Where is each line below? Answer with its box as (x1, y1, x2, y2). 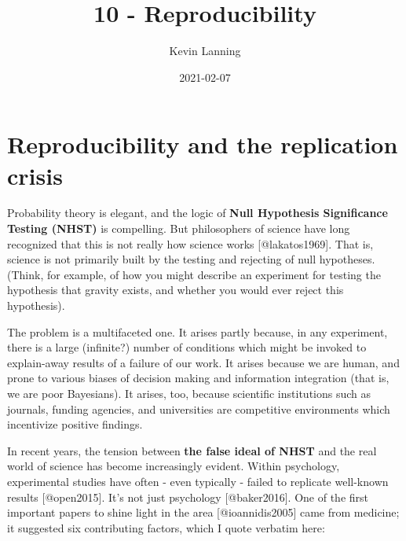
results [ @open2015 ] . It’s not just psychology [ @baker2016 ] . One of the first (7, 488, 368, 505)
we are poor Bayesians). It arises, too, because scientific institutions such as (7, 385, 371, 401)
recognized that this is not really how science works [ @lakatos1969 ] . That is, (7, 235, 374, 252)
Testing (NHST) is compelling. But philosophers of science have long (7, 220, 350, 237)
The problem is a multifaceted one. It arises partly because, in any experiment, (7, 323, 388, 340)
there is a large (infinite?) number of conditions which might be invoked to (7, 339, 367, 355)
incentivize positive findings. (7, 416, 143, 432)
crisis (7, 159, 63, 191)
